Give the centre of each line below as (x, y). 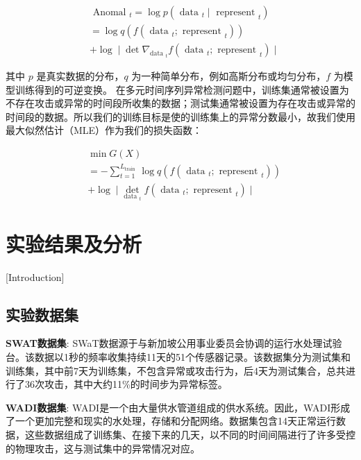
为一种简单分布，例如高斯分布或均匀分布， (229, 76)
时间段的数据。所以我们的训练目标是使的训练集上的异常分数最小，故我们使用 (180, 116)
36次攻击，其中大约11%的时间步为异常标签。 (126, 384)
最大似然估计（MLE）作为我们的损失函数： (104, 130)
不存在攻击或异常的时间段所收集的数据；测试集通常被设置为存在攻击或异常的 (180, 103)
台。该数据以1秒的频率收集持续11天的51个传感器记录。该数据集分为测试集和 (178, 357)
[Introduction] (35, 276)
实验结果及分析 (74, 243)
